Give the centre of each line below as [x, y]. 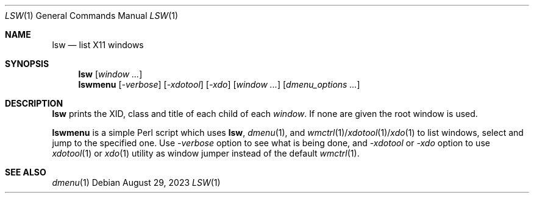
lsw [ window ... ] [110, 74]
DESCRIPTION [34, 103]
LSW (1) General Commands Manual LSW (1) [92, 16]
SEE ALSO [26, 172]
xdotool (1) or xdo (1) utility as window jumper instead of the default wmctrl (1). [206, 153]
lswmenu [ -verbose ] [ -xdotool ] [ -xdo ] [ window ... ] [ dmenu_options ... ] [219, 84]
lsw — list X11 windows [98, 45]
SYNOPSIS [27, 64]
